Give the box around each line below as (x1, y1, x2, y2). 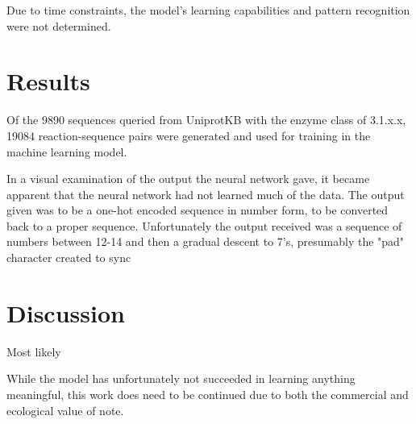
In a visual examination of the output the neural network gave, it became (6, 170, 370, 187)
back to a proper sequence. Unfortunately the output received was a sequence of (6, 217, 402, 234)
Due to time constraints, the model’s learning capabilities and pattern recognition (6, 2, 410, 18)
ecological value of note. (6, 401, 124, 418)
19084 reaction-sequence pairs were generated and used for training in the (6, 127, 371, 143)
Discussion (6, 296, 125, 329)
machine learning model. (6, 143, 127, 160)
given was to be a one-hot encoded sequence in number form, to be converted (6, 202, 389, 218)
